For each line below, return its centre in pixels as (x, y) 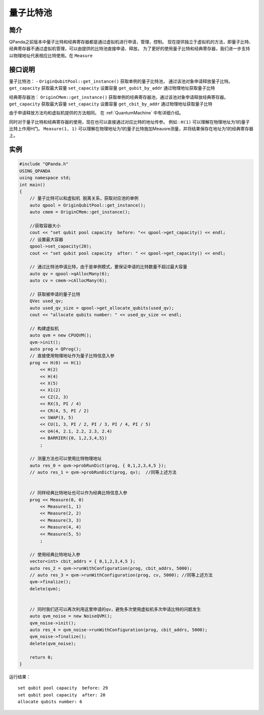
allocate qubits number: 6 (50, 702)
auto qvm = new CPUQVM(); (61, 335)
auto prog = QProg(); (55, 349)
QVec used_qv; (46, 301)
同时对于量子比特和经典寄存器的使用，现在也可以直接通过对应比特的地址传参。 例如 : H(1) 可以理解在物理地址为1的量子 (130, 122)
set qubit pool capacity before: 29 (63, 688)
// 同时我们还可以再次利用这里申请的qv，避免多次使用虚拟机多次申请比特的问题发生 (115, 609)
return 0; (41, 657)
